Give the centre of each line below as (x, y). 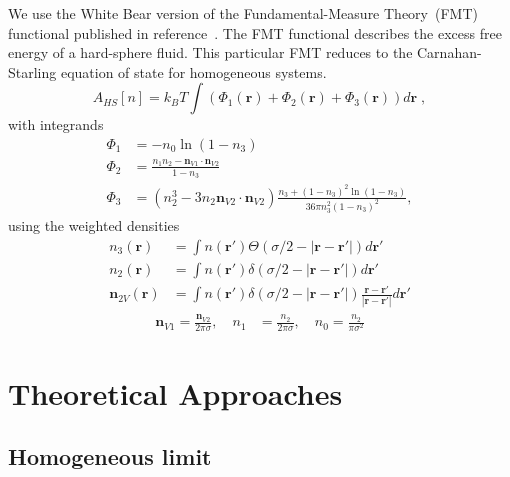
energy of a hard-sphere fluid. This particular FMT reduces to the (210, 52)
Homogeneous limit (110, 456)
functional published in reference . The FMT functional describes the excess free (255, 32)
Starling (32, 71)
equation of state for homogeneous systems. (193, 71)
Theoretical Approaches (175, 392)
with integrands (56, 124)
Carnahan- (449, 52)
